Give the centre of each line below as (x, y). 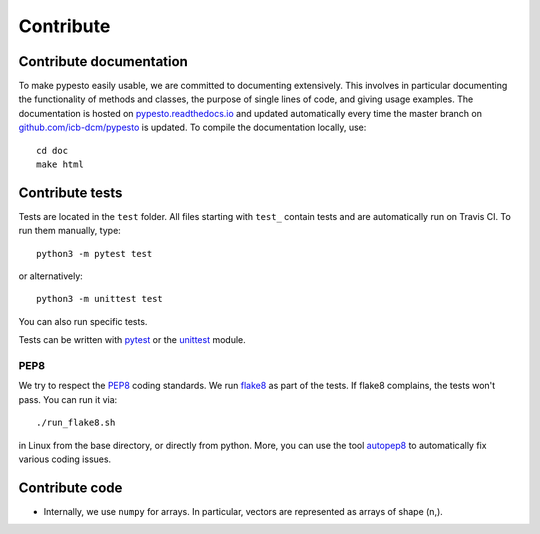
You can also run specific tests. (83, 321)
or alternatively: (51, 276)
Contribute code (70, 487)
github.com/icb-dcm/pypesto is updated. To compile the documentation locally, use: (192, 127)
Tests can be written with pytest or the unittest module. (132, 340)
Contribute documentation (103, 61)
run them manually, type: (70, 231)
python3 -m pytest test (94, 253)
